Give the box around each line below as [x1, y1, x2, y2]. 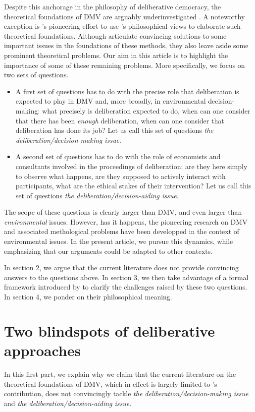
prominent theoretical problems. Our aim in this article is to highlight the [4, 50, 228, 60]
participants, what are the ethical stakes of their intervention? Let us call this [15, 180, 252, 191]
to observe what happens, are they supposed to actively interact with [15, 171, 226, 181]
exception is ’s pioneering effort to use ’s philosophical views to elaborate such [4, 21, 241, 31]
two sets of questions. [4, 69, 69, 80]
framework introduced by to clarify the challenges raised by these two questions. [4, 282, 247, 292]
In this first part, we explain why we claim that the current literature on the [4, 368, 236, 379]
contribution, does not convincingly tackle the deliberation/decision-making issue [4, 388, 249, 399]
